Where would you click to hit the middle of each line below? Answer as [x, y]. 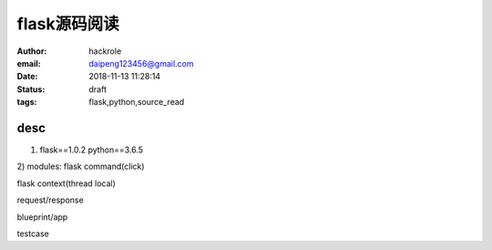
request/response [50, 200]
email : [29, 63]
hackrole [105, 51]
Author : [32, 51]
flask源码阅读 [68, 24]
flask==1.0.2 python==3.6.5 [92, 150]
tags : [27, 102]
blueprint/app [42, 217]
